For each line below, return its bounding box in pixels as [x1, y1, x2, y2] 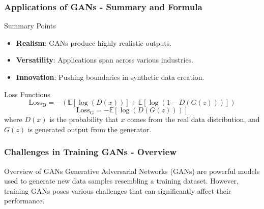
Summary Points [4, 20, 56, 31]
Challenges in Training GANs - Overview [4, 145, 177, 158]
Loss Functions [4, 88, 50, 99]
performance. [4, 195, 45, 206]
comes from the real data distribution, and [127, 114, 260, 125]
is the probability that [49, 114, 119, 125]
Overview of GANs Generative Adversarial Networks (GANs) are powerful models [4, 165, 260, 176]
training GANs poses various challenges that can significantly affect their [4, 185, 231, 196]
